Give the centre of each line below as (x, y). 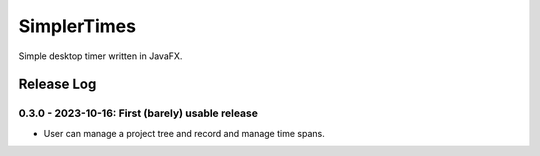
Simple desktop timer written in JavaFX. (100, 56)
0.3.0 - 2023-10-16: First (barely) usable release (138, 113)
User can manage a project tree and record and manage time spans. (184, 133)
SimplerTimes (77, 26)
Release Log (57, 84)
